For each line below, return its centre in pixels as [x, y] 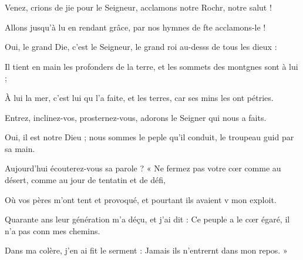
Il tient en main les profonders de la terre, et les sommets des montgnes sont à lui [151, 66]
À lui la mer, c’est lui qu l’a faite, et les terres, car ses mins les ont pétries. [139, 97]
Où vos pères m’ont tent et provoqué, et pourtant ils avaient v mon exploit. [141, 199]
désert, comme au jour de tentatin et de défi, [85, 179]
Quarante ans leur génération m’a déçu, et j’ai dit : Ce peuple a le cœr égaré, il [147, 219]
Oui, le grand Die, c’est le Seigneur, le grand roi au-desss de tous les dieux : [141, 47]
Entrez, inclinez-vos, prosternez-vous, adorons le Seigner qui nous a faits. [136, 117]
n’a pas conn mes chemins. [53, 230]
